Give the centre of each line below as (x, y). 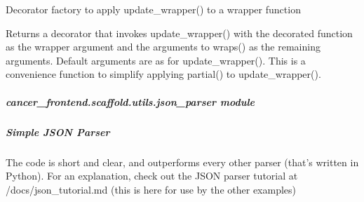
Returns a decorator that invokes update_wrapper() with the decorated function (179, 33)
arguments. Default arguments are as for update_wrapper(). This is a (156, 60)
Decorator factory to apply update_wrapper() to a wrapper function (153, 9)
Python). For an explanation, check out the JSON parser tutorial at (152, 176)
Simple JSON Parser (58, 132)
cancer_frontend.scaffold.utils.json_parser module (130, 101)
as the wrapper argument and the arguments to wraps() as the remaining (163, 47)
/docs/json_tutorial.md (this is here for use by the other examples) (151, 189)
